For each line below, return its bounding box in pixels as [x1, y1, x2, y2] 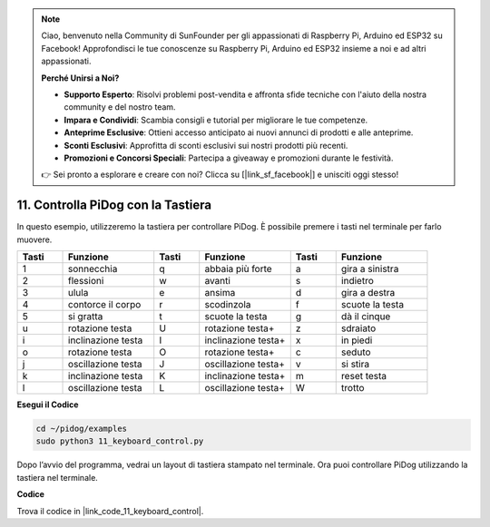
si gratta [68, 309, 103, 322]
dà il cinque [340, 309, 391, 322]
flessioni [68, 274, 104, 287]
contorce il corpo [68, 298, 142, 310]
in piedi [340, 334, 373, 346]
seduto [340, 346, 371, 358]
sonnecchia [68, 262, 118, 275]
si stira [340, 357, 370, 370]
